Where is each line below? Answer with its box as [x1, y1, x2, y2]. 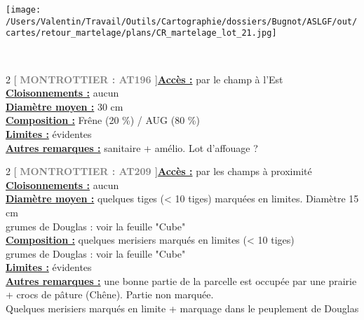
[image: [6, 5, 41, 15]
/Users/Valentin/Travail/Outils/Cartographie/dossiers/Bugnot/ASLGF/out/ [6, 16, 358, 27]
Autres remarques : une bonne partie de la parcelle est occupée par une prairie [6, 273, 357, 288]
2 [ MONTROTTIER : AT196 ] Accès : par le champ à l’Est [6, 71, 283, 86]
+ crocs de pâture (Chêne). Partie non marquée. [6, 287, 214, 302]
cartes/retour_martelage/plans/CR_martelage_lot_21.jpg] [6, 28, 277, 39]
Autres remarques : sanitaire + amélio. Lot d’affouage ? [6, 140, 258, 155]
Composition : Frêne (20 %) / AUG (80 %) [6, 113, 200, 127]
